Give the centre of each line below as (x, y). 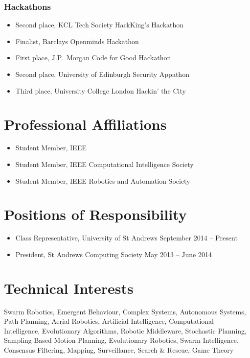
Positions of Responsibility (95, 214)
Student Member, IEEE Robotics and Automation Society (103, 180)
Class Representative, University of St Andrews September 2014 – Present (126, 238)
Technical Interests (69, 288)
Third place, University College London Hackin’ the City (101, 90)
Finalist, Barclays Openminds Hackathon (77, 41)
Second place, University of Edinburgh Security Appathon (102, 74)
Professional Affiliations (85, 124)
